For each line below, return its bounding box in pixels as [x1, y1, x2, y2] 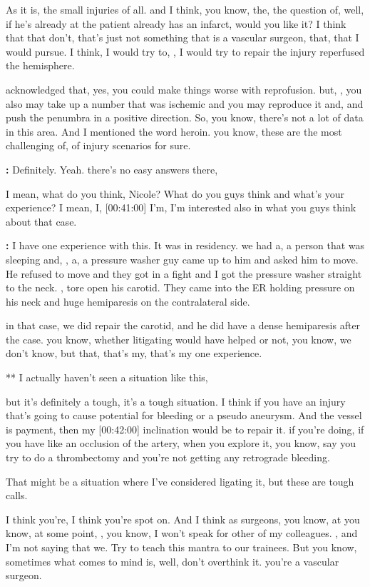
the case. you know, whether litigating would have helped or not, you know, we [6, 331, 351, 346]
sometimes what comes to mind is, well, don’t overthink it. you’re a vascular [6, 553, 339, 568]
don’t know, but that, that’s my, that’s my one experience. [6, 346, 262, 361]
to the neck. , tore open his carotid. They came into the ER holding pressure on [6, 280, 355, 295]
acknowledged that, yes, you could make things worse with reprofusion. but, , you [6, 81, 362, 96]
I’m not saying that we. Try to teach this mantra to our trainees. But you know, [6, 540, 357, 554]
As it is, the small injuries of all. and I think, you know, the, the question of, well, [6, 2, 364, 16]
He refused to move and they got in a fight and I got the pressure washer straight [6, 266, 362, 281]
